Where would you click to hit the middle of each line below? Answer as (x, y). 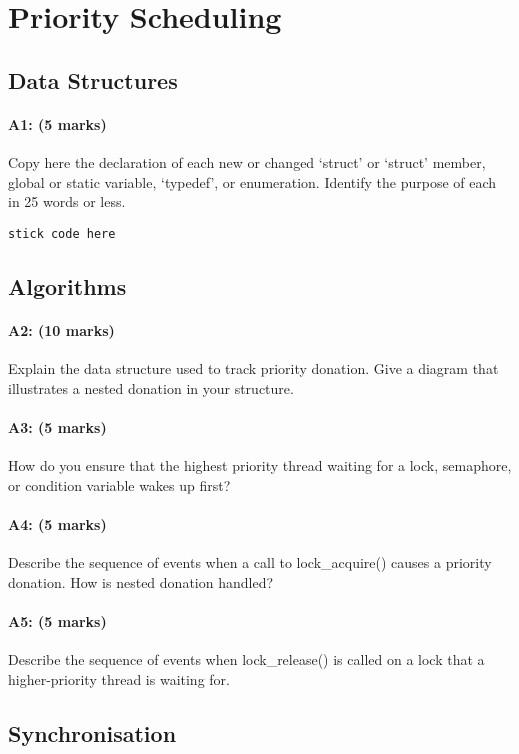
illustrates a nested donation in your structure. (151, 387)
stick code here (62, 233)
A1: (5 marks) (57, 123)
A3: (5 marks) (57, 426)
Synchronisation (92, 732)
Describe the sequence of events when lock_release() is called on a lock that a (246, 658)
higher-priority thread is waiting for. (119, 678)
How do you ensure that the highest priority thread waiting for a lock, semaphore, (260, 464)
